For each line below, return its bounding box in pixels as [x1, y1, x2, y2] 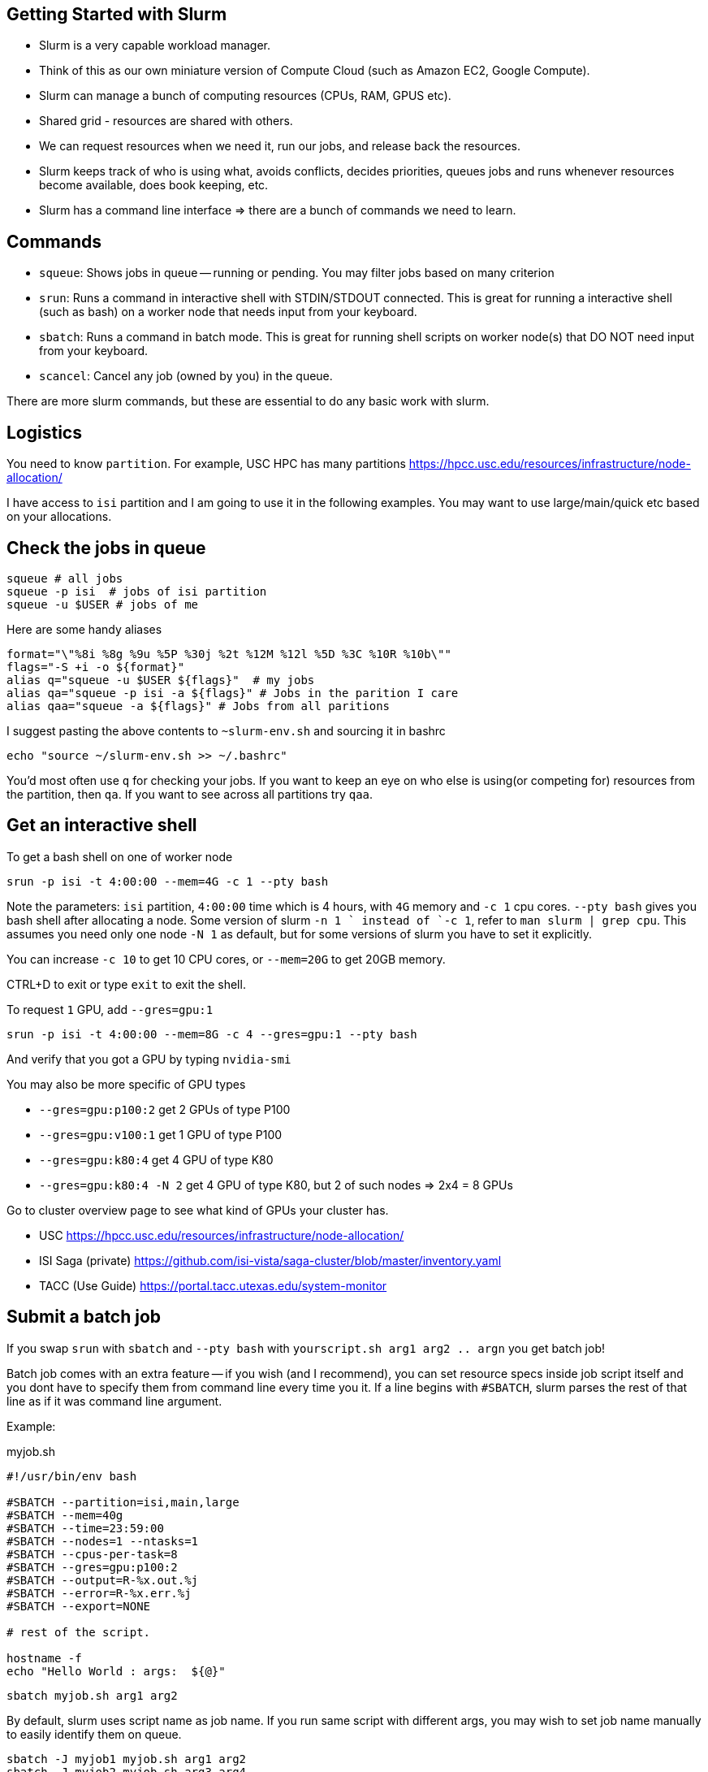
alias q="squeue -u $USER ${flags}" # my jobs [6, 673, 315, 687]
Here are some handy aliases [6, 622, 162, 636]
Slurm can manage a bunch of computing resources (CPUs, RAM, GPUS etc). [39, 89, 451, 103]
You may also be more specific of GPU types [6, 1077, 246, 1091]
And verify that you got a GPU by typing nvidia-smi [6, 1051, 291, 1066]
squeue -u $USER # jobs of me [6, 597, 199, 611]
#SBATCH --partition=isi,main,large [6, 1495, 240, 1509]
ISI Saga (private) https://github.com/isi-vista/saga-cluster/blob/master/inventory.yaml [39, 1253, 502, 1267]
